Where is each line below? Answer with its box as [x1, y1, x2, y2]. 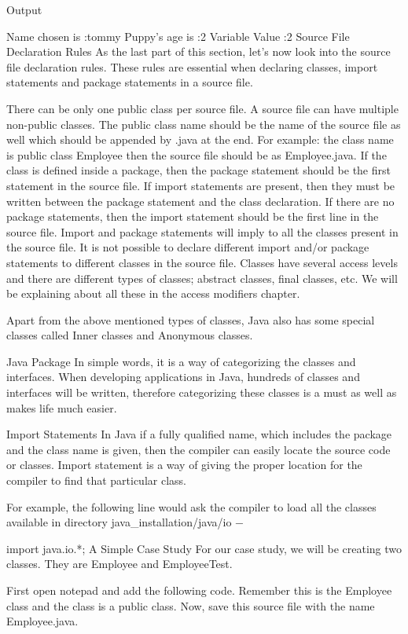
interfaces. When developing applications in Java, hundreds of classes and [6, 368, 360, 385]
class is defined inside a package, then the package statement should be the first [6, 162, 391, 178]
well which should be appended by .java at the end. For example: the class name [6, 131, 394, 148]
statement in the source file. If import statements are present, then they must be [6, 177, 395, 193]
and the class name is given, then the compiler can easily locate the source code [6, 441, 391, 457]
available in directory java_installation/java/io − [6, 514, 244, 530]
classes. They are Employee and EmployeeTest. [6, 555, 233, 572]
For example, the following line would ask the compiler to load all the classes [6, 498, 377, 515]
